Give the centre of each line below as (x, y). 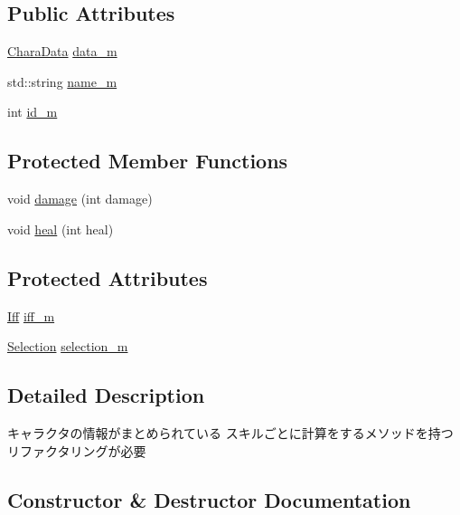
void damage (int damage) (80, 199)
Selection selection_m (68, 346)
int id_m (33, 112)
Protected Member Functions (148, 161)
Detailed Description (106, 395)
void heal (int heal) (61, 229)
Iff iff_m (31, 315)
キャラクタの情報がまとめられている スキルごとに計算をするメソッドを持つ (230, 432)
